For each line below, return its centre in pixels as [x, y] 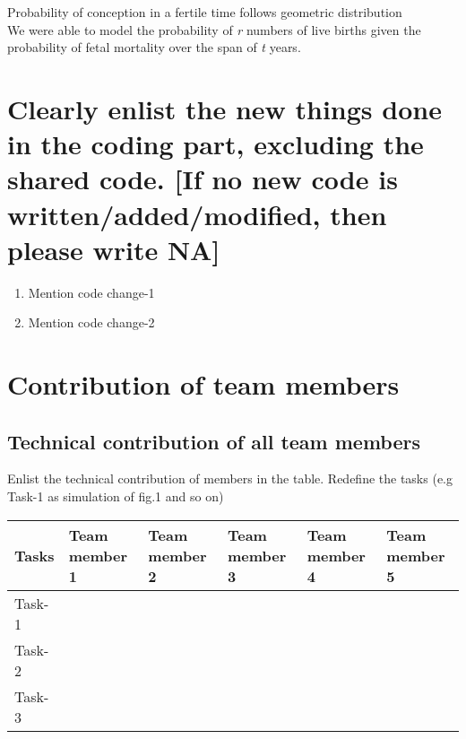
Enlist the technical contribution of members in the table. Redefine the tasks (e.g [230, 478]
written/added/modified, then [197, 214]
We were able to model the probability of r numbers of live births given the [214, 29]
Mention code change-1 [91, 292]
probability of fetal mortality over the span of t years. [154, 47]
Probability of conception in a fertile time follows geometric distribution [205, 12]
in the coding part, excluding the [216, 144]
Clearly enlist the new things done [224, 108]
